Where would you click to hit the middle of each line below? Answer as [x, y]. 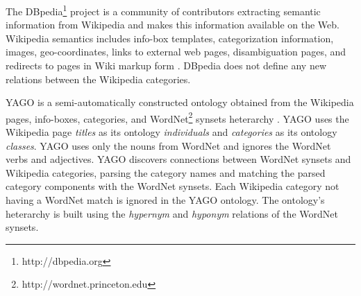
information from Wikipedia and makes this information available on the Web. [173, 25]
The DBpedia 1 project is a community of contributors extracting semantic [163, 10]
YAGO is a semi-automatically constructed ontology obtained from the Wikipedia [180, 102]
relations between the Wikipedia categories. [98, 79]
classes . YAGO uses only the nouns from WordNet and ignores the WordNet [168, 145]
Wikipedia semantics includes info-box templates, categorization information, [170, 38]
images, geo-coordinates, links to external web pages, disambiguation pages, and [176, 52]
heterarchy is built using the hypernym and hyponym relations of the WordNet [172, 213]
